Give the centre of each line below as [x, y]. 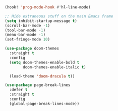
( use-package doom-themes [32, 48]
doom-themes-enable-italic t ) [54, 67]
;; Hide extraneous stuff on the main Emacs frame [59, 16]
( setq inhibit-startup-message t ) [41, 21]
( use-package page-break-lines [38, 85]
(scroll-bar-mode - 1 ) [27, 25]
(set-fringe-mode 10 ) [27, 39]
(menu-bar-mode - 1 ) [25, 35]
